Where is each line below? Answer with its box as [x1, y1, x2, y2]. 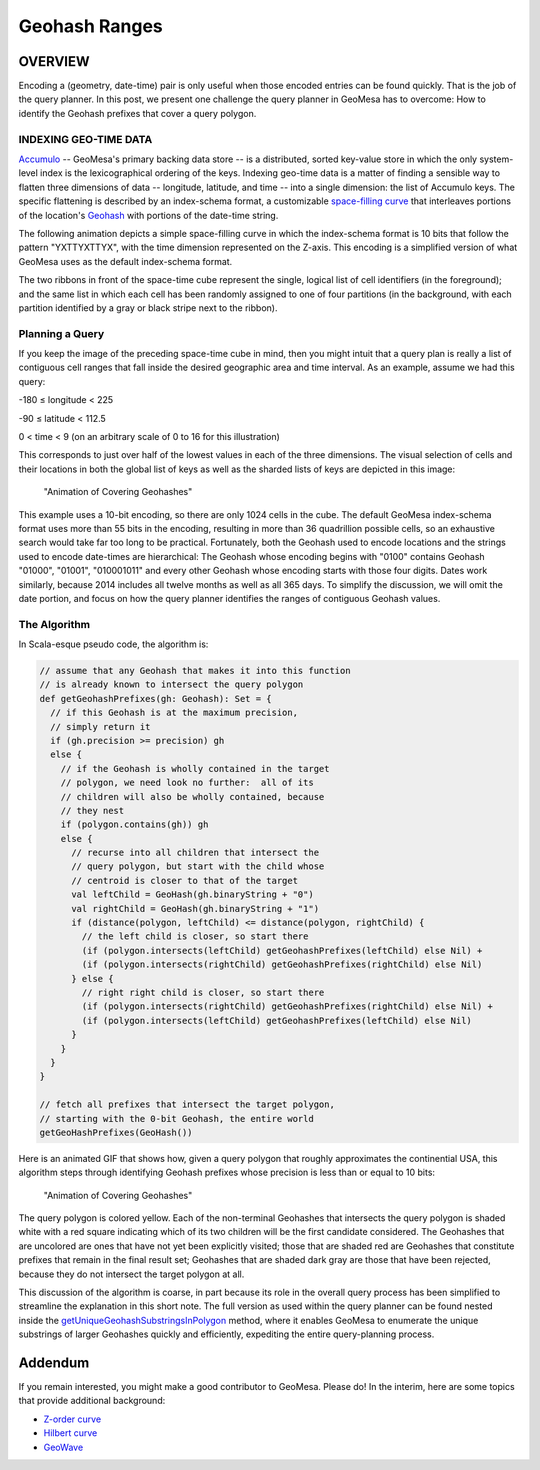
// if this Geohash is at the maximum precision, [50, 707, 299, 719]
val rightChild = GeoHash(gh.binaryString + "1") [71, 903, 320, 914]
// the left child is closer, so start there [81, 931, 309, 942]
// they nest [60, 805, 125, 816]
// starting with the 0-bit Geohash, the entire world [39, 1113, 314, 1124]
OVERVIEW [18, 53, 90, 70]
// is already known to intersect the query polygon [39, 679, 304, 690]
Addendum [18, 1355, 90, 1371]
